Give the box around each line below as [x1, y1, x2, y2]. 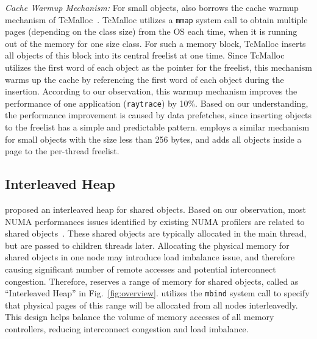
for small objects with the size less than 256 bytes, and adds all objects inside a [5, 132, 302, 145]
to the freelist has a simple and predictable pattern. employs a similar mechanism [5, 121, 310, 134]
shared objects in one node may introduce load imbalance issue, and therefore [5, 251, 295, 263]
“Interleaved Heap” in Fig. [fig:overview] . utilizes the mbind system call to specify [5, 287, 310, 299]
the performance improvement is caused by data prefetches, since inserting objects [5, 109, 312, 121]
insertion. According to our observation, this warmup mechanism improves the [5, 85, 297, 98]
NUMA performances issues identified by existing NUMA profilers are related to [5, 215, 305, 227]
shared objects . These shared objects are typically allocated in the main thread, [5, 227, 307, 240]
